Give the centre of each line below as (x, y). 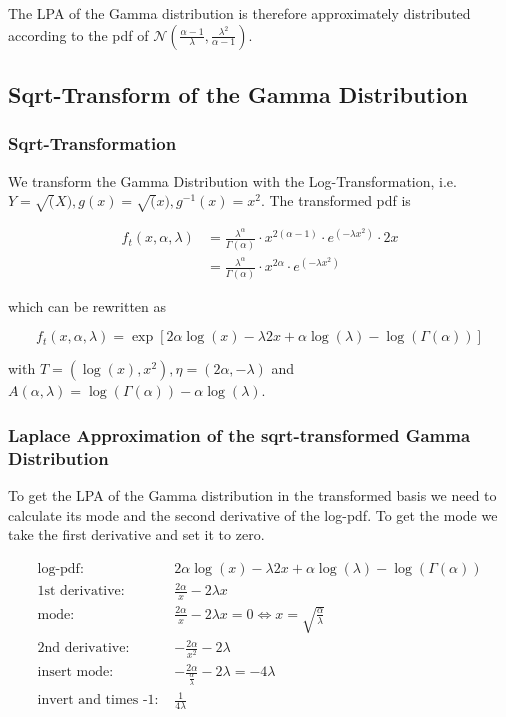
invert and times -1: (98, 700)
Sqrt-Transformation (92, 143)
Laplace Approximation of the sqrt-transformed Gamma (239, 434)
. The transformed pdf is (335, 200)
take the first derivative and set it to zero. (136, 534)
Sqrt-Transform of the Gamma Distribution (238, 93)
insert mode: (75, 672)
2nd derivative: (83, 648)
